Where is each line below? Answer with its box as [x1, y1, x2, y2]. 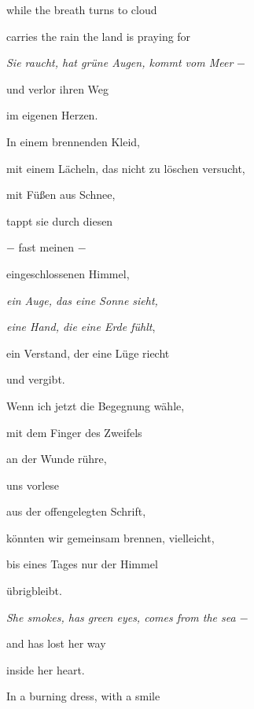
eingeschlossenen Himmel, [6, 265, 130, 281]
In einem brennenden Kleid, [6, 133, 141, 149]
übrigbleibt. [6, 582, 62, 599]
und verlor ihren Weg [6, 80, 109, 97]
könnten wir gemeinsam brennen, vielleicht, [6, 529, 215, 546]
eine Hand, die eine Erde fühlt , [6, 318, 156, 335]
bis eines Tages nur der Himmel [6, 556, 158, 572]
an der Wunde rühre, [6, 450, 107, 467]
